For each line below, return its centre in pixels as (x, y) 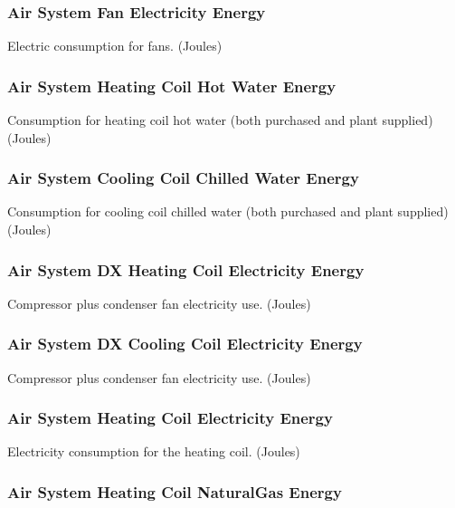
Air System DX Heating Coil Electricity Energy (186, 269)
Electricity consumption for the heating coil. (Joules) (154, 451)
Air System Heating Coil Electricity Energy (170, 418)
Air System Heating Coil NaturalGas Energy (175, 491)
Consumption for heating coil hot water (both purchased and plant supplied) (220, 120)
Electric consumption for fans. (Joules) (115, 46)
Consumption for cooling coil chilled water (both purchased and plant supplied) (228, 211)
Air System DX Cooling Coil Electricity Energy (185, 344)
